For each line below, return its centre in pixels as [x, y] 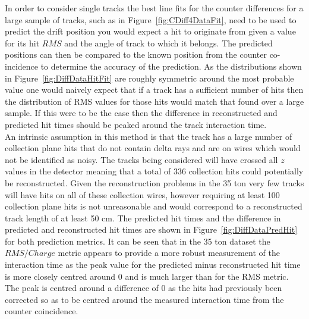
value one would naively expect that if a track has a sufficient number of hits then [154, 90]
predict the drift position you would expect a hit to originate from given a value [150, 31]
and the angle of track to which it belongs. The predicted [168, 43]
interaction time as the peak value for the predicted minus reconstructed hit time [153, 265]
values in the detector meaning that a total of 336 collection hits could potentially [154, 171]
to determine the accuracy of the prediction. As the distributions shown [171, 66]
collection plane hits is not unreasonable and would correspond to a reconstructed [154, 206]
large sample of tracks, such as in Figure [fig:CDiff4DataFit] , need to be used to [151, 19]
